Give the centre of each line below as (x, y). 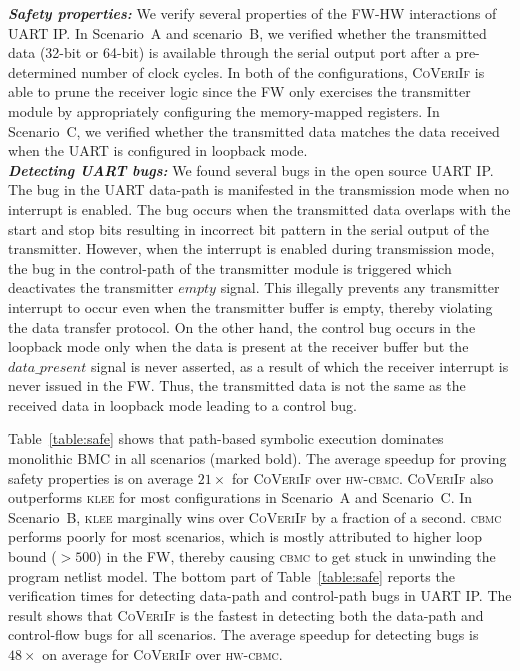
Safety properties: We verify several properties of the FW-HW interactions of (252, 13)
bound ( (32, 556)
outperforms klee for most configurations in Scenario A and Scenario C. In (240, 497)
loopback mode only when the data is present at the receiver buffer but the (238, 346)
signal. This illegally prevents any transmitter (360, 287)
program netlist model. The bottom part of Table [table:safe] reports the (231, 575)
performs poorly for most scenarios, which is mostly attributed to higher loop (245, 536)
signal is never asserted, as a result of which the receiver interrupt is (299, 365)
